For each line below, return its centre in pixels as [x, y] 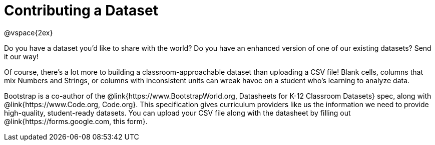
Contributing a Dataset [81, 10]
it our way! [21, 56]
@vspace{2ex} [29, 32]
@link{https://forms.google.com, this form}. [76, 121]
